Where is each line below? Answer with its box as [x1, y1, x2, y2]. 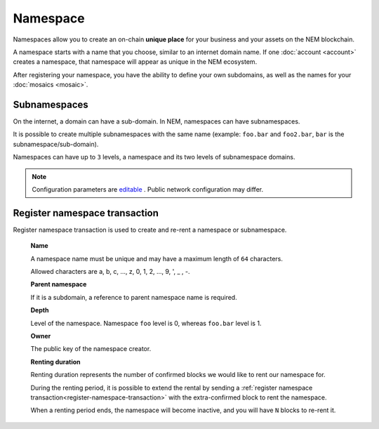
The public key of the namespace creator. [30, 345, 152, 353]
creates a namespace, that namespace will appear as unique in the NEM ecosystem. [13, 58, 258, 66]
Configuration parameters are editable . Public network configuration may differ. [32, 185, 263, 193]
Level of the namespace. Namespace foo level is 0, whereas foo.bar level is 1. [30, 319, 262, 327]
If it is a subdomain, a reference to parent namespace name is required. [30, 293, 238, 301]
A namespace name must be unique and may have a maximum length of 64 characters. [30, 254, 284, 263]
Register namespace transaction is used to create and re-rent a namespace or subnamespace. [13, 225, 287, 234]
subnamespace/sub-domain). [13, 140, 99, 148]
